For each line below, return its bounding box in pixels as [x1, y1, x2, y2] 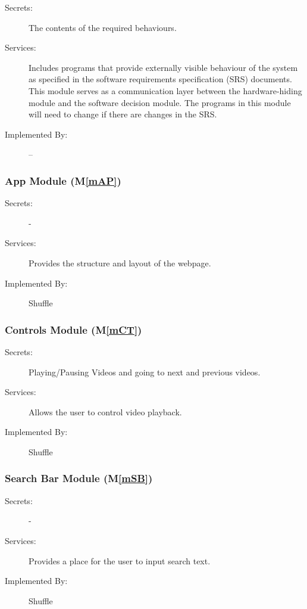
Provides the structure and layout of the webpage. [29, 256, 211, 269]
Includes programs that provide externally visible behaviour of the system [29, 61, 298, 73]
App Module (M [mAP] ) [5, 173, 121, 188]
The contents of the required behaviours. [29, 21, 177, 33]
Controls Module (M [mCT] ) [5, 322, 142, 337]
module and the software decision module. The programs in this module [29, 96, 291, 108]
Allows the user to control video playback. [29, 405, 182, 418]
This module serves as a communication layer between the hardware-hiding [29, 84, 302, 97]
